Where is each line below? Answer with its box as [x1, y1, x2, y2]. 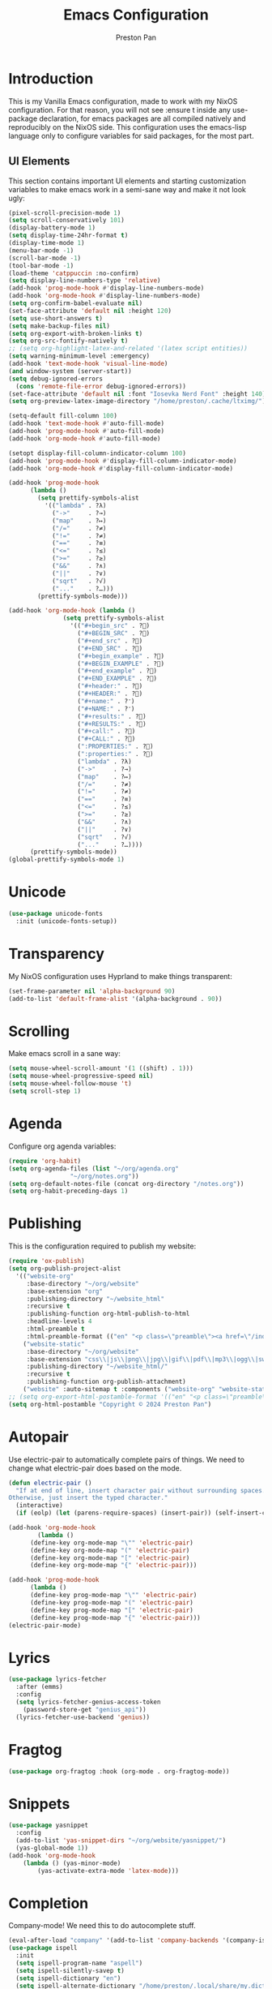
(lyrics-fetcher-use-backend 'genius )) [15, 1713, 151, 1721]
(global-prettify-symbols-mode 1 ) [8, 856, 125, 864]
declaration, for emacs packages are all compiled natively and [39, 114, 246, 123]
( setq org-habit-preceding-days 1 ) [8, 1187, 129, 1196]
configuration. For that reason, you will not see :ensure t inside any [8, 105, 231, 114]
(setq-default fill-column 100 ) [8, 412, 117, 420]
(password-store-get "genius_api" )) [23, 1705, 147, 1713]
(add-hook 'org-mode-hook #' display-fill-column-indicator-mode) [8, 464, 233, 472]
